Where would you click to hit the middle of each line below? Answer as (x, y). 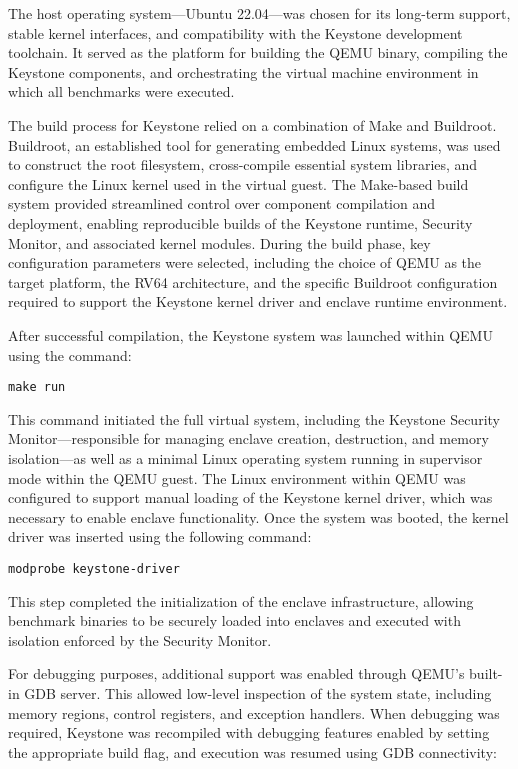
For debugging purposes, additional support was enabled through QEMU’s (236, 673)
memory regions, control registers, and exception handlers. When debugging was (254, 712)
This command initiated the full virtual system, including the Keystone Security (254, 418)
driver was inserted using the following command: (160, 536)
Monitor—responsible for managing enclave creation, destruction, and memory (248, 438)
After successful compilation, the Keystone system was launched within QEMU (250, 334)
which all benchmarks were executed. (121, 91)
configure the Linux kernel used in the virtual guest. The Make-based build (238, 183)
